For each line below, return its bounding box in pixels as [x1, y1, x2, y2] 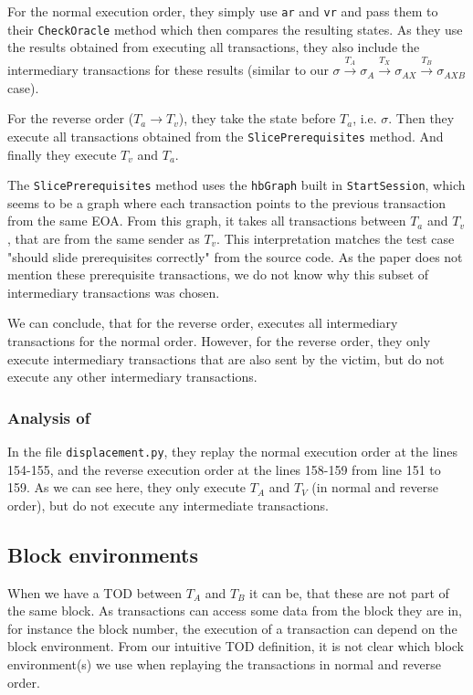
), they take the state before [178, 109, 336, 128]
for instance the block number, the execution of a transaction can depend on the [7, 618, 457, 637]
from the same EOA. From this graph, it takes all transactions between [7, 211, 406, 230]
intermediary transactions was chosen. [7, 282, 220, 301]
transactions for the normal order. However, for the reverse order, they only [7, 331, 431, 350]
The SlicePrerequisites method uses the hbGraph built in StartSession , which [7, 175, 466, 195]
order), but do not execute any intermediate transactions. [7, 495, 329, 514]
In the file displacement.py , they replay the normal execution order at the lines [7, 441, 458, 460]
